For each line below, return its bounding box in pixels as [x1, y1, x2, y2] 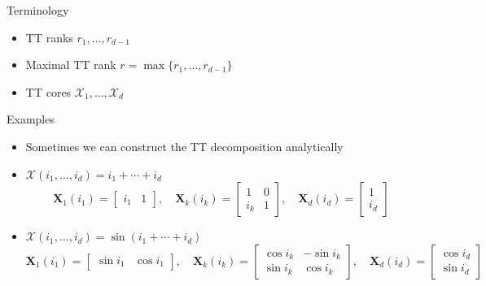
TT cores [25, 83, 72, 100]
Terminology [7, 2, 69, 18]
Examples [7, 110, 55, 128]
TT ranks [25, 28, 73, 45]
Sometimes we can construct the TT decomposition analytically [25, 137, 344, 154]
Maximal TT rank [25, 56, 116, 73]
